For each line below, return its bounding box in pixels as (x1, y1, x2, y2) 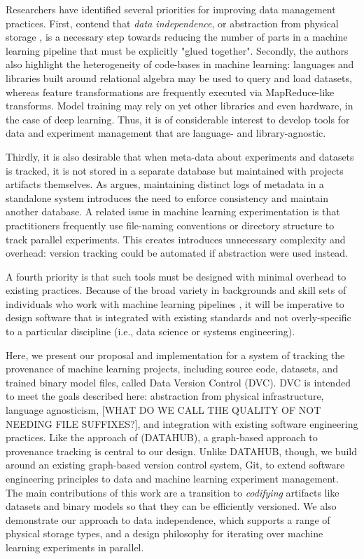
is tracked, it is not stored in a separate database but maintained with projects (6, 163, 344, 177)
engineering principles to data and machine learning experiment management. (6, 471, 339, 485)
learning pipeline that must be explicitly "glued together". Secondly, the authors (6, 43, 349, 58)
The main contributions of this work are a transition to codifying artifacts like (6, 485, 339, 499)
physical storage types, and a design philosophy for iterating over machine (6, 526, 323, 541)
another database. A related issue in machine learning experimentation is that (6, 204, 340, 219)
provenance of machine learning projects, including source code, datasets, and (6, 361, 338, 376)
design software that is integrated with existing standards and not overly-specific (6, 310, 351, 325)
